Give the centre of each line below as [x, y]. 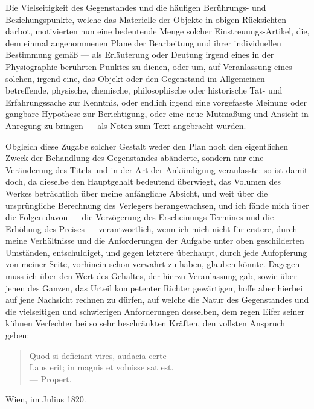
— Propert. [50, 379]
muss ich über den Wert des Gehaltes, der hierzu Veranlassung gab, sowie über [151, 276]
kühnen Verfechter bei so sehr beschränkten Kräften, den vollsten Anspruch [146, 323]
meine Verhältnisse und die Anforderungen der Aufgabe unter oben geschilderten [155, 240]
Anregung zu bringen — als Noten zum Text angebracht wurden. [126, 125]
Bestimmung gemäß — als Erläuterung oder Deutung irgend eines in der [140, 55]
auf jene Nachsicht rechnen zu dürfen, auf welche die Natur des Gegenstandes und [157, 300]
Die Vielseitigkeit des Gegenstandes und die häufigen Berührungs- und [136, 7]
